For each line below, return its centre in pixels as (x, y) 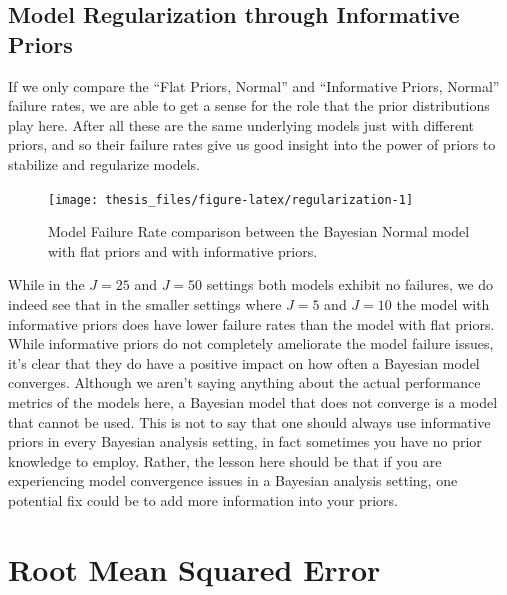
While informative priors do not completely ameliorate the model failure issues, (251, 343)
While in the (46, 284)
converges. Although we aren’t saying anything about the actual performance (244, 382)
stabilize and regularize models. (104, 163)
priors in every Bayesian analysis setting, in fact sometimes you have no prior (245, 441)
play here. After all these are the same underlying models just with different (241, 124)
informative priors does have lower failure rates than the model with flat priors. (251, 323)
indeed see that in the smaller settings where (145, 304)
